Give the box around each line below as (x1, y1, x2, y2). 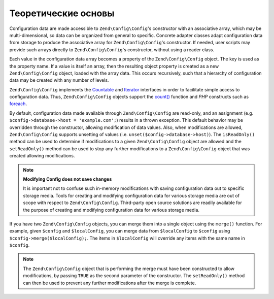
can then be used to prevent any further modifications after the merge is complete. (23, 280, 196, 286)
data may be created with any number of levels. (9, 77, 109, 83)
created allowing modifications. (9, 153, 75, 159)
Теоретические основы (9, 8, 115, 19)
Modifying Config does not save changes (23, 176, 112, 182)
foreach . (9, 101, 27, 107)
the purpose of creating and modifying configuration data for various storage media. (23, 207, 200, 213)
